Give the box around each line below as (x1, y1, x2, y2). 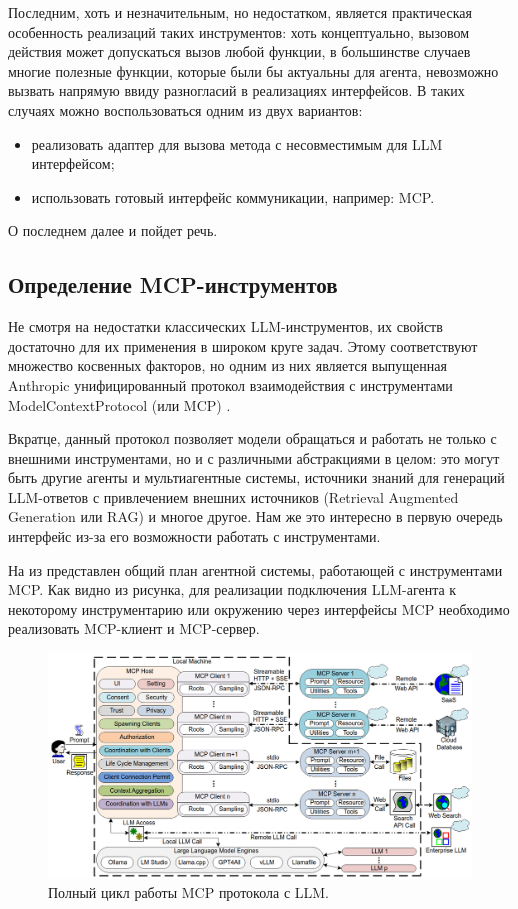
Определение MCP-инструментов (8, 269, 338, 300)
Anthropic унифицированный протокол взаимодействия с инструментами (8, 374, 453, 395)
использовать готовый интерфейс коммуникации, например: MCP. (31, 186, 435, 207)
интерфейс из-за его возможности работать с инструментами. (8, 526, 381, 547)
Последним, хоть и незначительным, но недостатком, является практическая (8, 2, 472, 22)
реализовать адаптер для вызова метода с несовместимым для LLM (31, 133, 443, 154)
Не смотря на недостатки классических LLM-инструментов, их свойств (8, 316, 443, 337)
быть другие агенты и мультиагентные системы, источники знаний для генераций (8, 467, 505, 488)
